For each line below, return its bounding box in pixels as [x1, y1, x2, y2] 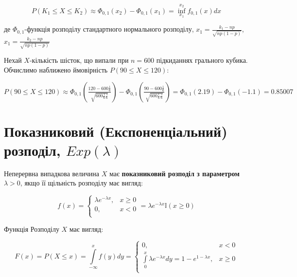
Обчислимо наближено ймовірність [4, 64, 108, 74]
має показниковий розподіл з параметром [109, 168, 240, 178]
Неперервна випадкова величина [4, 168, 100, 178]
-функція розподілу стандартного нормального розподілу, [24, 24, 194, 34]
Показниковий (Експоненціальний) [4, 121, 227, 141]
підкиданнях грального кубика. [156, 55, 248, 65]
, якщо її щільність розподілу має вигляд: [20, 178, 143, 188]
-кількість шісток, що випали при [29, 55, 129, 65]
